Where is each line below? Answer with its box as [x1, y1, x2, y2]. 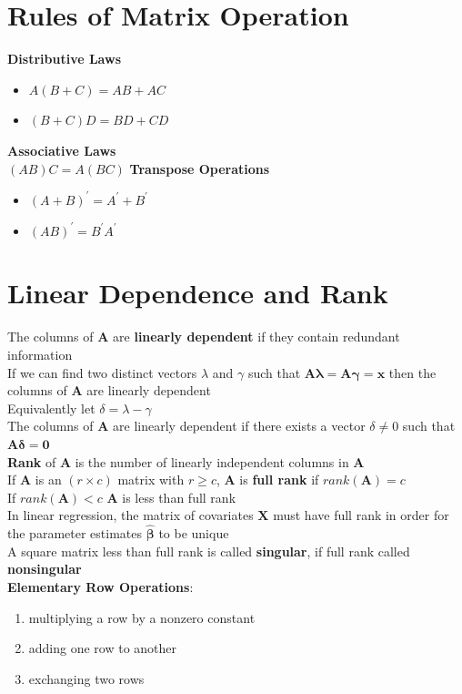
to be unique [158, 524, 229, 543]
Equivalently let [7, 398, 95, 417]
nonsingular [7, 559, 82, 578]
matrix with [117, 470, 185, 489]
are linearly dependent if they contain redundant [113, 327, 400, 346]
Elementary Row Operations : [7, 577, 194, 596]
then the [388, 362, 437, 382]
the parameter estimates [7, 524, 142, 543]
